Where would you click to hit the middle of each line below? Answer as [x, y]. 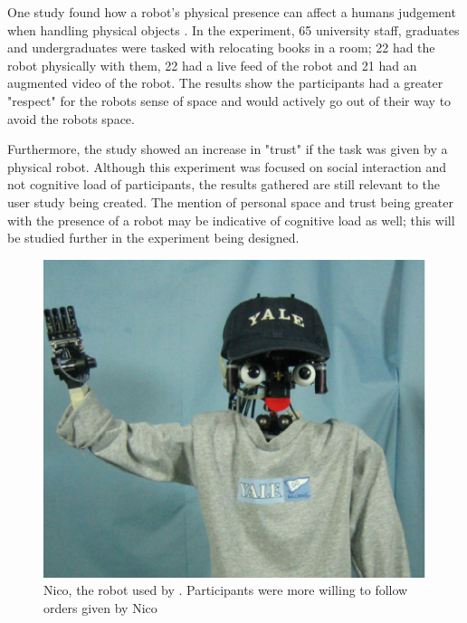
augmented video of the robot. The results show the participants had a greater [225, 83]
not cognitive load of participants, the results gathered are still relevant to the [224, 184]
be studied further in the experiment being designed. [153, 238]
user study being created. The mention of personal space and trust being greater [230, 201]
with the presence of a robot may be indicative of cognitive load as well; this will [231, 220]
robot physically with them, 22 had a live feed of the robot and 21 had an [212, 65]
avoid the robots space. [71, 118]
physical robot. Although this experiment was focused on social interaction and [227, 166]
